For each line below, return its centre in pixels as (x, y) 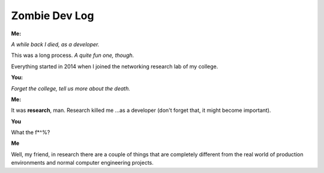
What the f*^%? (31, 132)
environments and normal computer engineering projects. (82, 163)
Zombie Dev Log (52, 16)
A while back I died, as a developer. (55, 44)
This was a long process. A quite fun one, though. (73, 55)
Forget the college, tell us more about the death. (70, 88)
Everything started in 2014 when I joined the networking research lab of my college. (115, 66)
